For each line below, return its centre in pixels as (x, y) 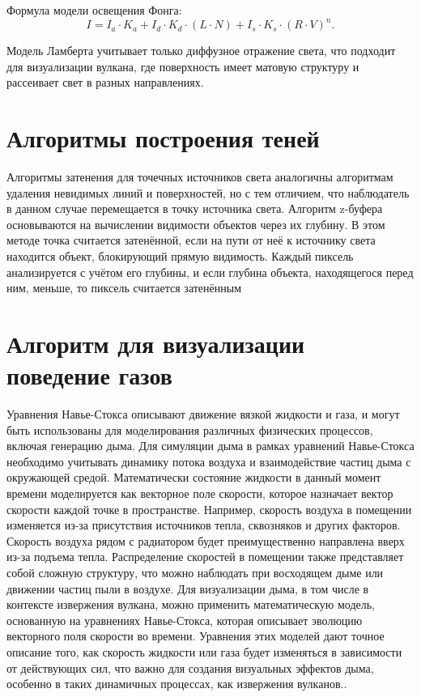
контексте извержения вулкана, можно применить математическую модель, (191, 604)
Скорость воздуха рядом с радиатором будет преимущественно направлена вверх (206, 540)
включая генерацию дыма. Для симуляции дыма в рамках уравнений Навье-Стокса (210, 446)
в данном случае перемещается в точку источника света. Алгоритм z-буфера (195, 208)
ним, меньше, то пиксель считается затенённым (124, 288)
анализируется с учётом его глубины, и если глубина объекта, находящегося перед (210, 272)
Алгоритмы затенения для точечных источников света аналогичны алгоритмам (200, 176)
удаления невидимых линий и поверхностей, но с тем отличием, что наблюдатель (208, 192)
